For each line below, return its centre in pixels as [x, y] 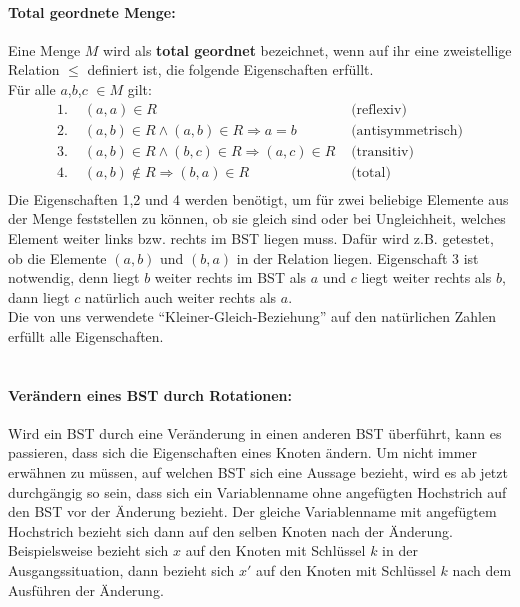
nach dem [482, 570]
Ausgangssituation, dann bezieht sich [121, 570]
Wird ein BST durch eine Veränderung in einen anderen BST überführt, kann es [255, 432]
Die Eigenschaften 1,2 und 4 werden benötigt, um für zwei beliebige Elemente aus [258, 198]
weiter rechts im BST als [230, 277]
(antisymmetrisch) [407, 130]
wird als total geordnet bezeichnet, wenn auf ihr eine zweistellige [307, 49]
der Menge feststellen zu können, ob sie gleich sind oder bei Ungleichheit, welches [257, 218]
